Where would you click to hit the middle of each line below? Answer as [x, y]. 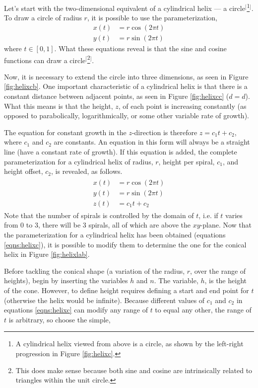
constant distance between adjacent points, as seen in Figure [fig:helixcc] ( [117, 96]
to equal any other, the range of [203, 310]
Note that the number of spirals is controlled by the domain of [99, 215]
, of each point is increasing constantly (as [182, 106]
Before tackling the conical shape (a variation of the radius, [95, 271]
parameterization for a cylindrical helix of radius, [79, 161]
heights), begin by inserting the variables [66, 280]
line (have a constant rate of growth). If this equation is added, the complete [121, 151]
